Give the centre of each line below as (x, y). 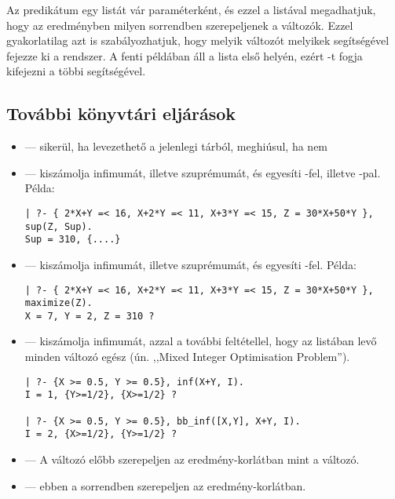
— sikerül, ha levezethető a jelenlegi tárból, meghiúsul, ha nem (176, 146)
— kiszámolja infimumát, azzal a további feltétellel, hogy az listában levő (201, 341)
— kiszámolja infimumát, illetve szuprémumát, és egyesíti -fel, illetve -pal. (203, 172)
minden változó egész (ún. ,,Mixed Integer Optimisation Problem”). (187, 357)
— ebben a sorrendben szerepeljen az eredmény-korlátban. (165, 485)
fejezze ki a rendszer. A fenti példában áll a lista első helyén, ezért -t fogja (185, 55)
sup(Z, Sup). (59, 226)
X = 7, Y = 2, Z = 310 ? (90, 316)
